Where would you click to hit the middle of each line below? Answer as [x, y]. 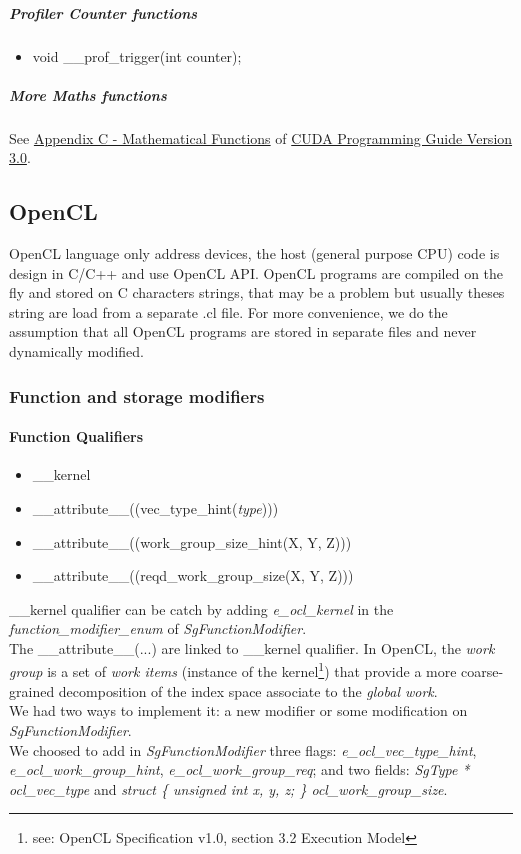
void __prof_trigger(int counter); [137, 55]
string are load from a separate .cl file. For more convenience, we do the [228, 311]
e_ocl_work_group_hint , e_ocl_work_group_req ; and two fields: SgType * [239, 769]
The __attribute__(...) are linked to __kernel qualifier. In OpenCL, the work [252, 647]
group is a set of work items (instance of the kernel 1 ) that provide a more [233, 670]
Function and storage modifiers [137, 395]
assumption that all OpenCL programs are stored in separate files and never [243, 331]
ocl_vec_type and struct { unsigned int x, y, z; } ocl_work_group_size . [228, 788]
